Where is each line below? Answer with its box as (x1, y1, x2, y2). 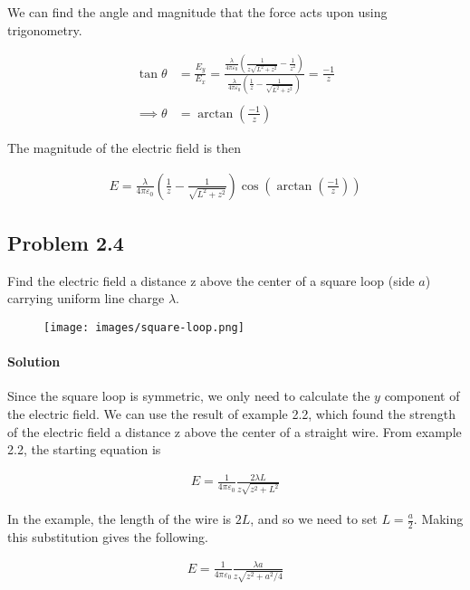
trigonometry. (7, 20, 82, 39)
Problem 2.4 (7, 228, 124, 256)
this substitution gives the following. (7, 527, 208, 546)
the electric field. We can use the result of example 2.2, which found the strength (7, 404, 456, 423)
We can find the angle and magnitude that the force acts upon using (7, 3, 388, 21)
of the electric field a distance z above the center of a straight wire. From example (7, 422, 462, 441)
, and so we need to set (250, 509, 378, 528)
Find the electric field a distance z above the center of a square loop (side (7, 271, 415, 290)
